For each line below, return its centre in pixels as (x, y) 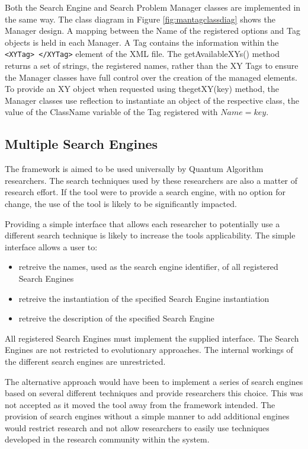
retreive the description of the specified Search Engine (116, 318)
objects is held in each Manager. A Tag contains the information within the (142, 42)
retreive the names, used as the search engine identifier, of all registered (148, 267)
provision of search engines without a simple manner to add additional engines (147, 416)
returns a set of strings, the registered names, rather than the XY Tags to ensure (152, 66)
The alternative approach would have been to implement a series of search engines (154, 381)
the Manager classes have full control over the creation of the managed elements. (151, 77)
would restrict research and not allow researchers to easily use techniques (137, 427)
